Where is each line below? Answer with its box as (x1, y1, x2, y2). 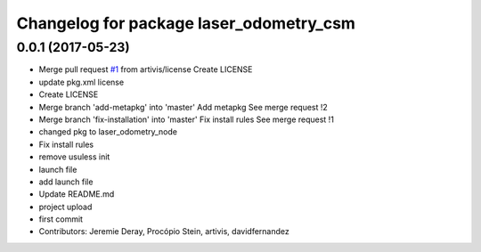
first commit (38, 214, 84, 224)
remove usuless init (38, 151, 110, 162)
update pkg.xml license (38, 77, 125, 87)
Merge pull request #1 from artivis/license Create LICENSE (38, 64, 253, 75)
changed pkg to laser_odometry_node (38, 126, 178, 137)
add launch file (38, 176, 94, 187)
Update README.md (38, 189, 115, 199)
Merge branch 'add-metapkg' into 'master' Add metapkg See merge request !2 (38, 102, 329, 112)
